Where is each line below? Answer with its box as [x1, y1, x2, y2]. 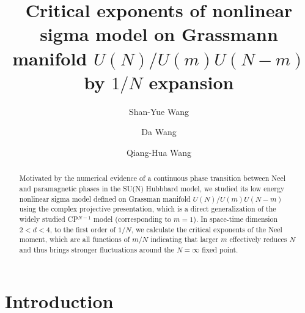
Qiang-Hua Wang [126, 145, 192, 158]
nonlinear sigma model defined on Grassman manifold [19, 193, 191, 204]
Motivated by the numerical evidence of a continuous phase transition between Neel [19, 173, 286, 183]
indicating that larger [150, 234, 219, 245]
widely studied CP [19, 213, 78, 224]
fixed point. [202, 244, 238, 254]
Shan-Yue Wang [128, 105, 189, 117]
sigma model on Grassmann [40, 21, 278, 46]
